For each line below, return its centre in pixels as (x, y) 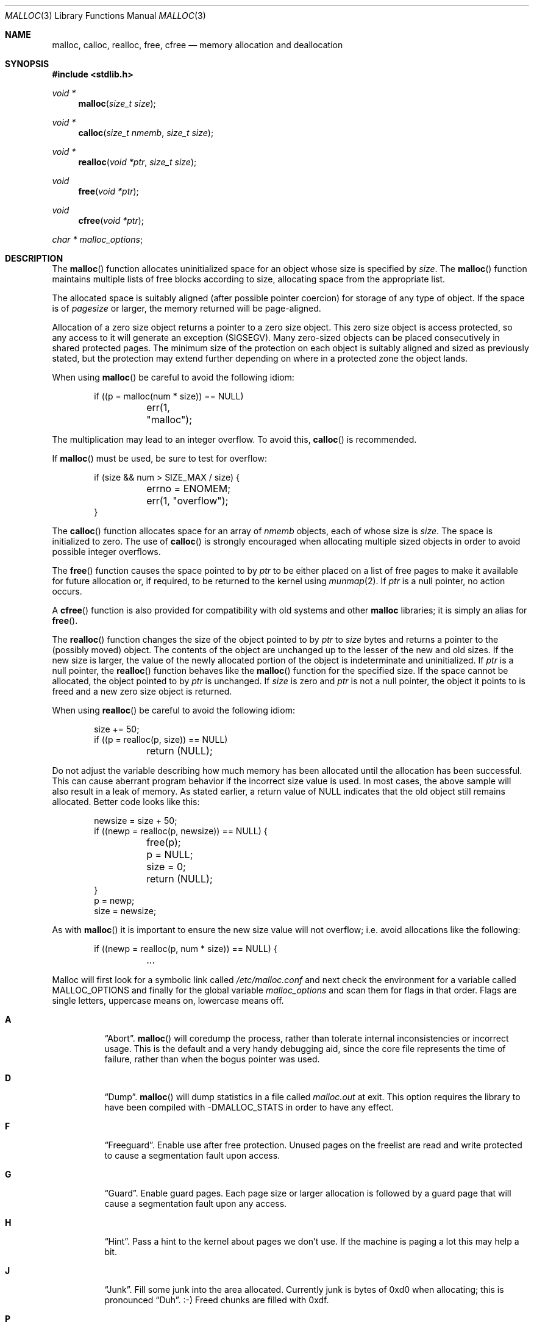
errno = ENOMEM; (188, 488)
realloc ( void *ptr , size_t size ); (137, 162)
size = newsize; (125, 911)
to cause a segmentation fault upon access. (192, 1155)
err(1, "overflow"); (187, 501)
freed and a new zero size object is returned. (142, 691)
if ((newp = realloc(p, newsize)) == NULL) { (181, 831)
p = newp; (114, 900)
